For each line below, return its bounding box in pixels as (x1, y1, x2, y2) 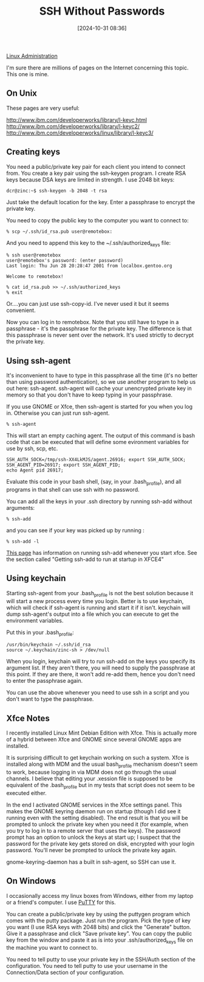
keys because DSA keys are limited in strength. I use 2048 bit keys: (6, 175, 175, 183)
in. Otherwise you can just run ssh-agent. (6, 409, 110, 417)
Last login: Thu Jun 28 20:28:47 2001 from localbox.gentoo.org (6, 263, 172, 269)
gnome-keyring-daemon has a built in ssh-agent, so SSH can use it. (6, 858, 176, 866)
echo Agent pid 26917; (6, 467, 64, 473)
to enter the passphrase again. (6, 677, 83, 685)
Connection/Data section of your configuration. (6, 969, 124, 976)
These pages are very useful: (6, 104, 80, 111)
